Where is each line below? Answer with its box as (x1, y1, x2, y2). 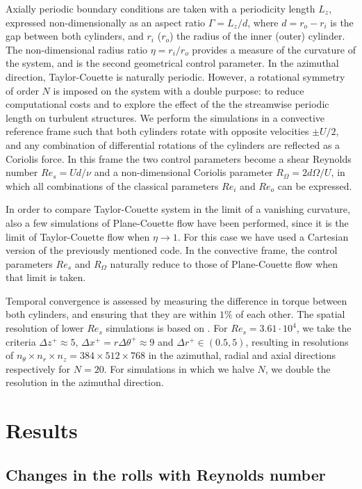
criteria (6, 334, 36, 348)
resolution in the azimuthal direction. (6, 375, 164, 390)
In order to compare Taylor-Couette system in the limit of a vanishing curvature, (6, 202, 350, 216)
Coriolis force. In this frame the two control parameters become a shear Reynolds (6, 151, 352, 166)
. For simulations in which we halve (104, 361, 254, 376)
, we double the (265, 361, 331, 376)
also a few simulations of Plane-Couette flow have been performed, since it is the (6, 215, 349, 230)
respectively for (6, 361, 71, 376)
